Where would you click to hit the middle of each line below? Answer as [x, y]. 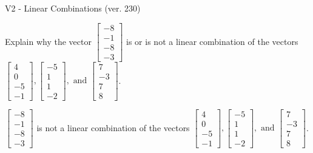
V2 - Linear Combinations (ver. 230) [73, 8]
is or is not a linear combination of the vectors [212, 41]
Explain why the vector [48, 41]
